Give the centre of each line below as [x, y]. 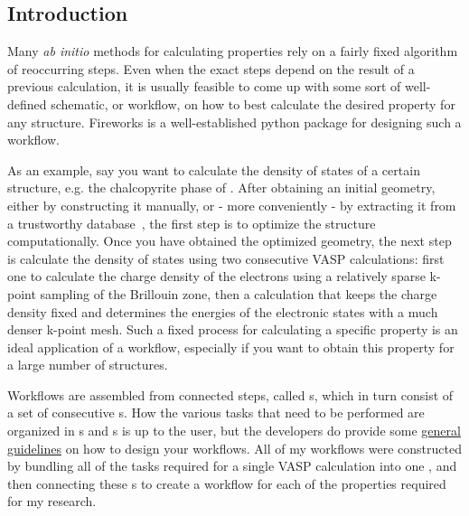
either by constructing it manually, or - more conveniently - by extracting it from [232, 205]
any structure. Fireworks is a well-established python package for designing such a [234, 122]
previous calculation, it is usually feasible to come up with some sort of [204, 86]
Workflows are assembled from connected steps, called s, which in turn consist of [230, 394]
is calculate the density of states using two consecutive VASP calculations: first [226, 258]
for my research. [52, 501]
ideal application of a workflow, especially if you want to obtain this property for [231, 347]
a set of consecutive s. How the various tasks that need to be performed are [216, 413]
